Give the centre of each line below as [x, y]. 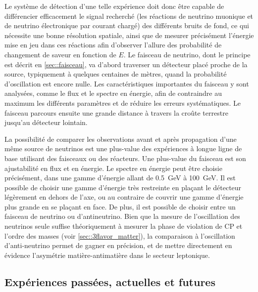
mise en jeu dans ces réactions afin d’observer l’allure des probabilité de [113, 45]
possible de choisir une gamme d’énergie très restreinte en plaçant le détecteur [123, 187]
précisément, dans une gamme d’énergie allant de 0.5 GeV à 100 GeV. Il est [120, 178]
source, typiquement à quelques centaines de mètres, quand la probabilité [116, 74]
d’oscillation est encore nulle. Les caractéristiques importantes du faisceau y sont [127, 83]
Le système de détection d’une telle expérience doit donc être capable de [114, 6]
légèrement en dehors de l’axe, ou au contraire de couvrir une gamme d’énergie [124, 197]
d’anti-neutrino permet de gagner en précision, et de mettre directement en [118, 245]
